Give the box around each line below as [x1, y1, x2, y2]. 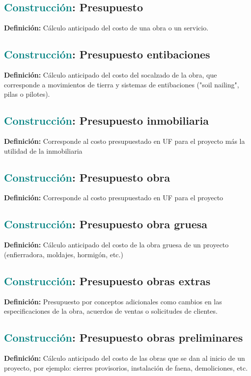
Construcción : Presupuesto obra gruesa [4, 216, 208, 232]
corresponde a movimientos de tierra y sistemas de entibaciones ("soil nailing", [4, 79, 239, 89]
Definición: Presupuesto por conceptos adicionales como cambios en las [4, 296, 222, 306]
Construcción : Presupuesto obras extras [4, 273, 211, 288]
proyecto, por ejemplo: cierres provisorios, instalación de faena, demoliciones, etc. [4, 362, 248, 373]
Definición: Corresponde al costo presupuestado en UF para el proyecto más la [4, 135, 245, 146]
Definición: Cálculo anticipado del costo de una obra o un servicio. [4, 23, 209, 33]
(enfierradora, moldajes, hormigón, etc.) [4, 249, 123, 259]
